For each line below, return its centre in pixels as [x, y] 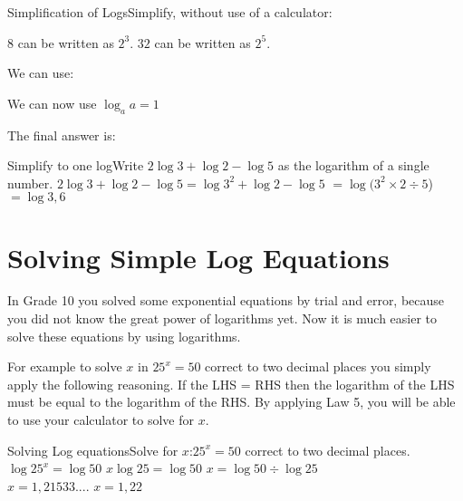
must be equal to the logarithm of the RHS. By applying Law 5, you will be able [231, 402]
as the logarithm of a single [353, 165]
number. [30, 183]
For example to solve [65, 366]
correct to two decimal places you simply [318, 366]
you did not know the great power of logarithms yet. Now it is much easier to [222, 318]
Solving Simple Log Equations [198, 257]
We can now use [52, 103]
